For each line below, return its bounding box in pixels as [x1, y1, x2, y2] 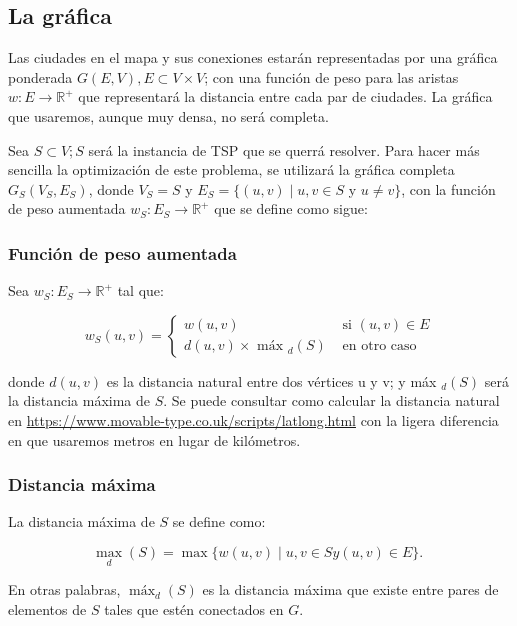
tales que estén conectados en [104, 598, 284, 619]
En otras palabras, [8, 579, 121, 600]
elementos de [8, 598, 87, 619]
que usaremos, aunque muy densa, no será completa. [8, 105, 329, 126]
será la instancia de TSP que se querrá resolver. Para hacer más [88, 139, 480, 160]
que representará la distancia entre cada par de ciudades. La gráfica [78, 86, 493, 107]
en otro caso [342, 339, 417, 354]
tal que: [117, 280, 164, 301]
